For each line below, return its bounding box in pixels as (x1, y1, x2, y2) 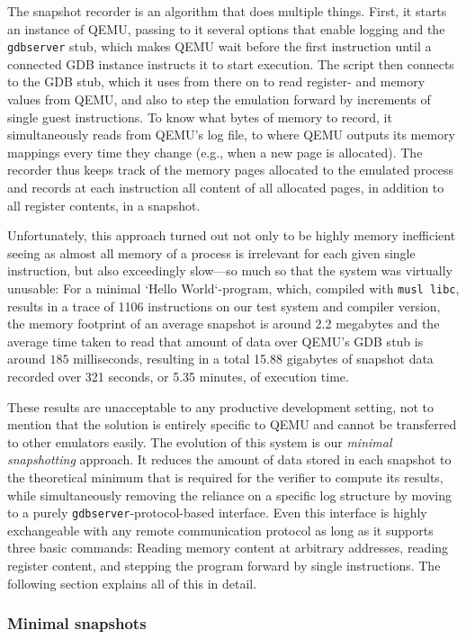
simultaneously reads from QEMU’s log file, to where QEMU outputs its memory (7, 125, 456, 144)
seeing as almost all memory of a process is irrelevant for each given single (7, 243, 416, 262)
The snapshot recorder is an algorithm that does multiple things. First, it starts (7, 2, 447, 20)
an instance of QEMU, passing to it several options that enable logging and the (7, 19, 445, 38)
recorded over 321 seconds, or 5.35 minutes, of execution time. (7, 367, 349, 385)
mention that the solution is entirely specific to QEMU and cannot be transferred (7, 415, 457, 434)
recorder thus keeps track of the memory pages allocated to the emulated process (7, 160, 453, 179)
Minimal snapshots (7, 612, 147, 634)
